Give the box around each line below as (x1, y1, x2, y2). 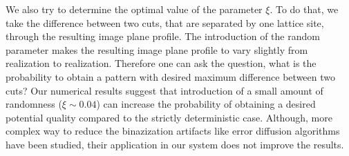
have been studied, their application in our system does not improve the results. (6, 137, 344, 151)
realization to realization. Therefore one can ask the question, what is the (6, 56, 317, 70)
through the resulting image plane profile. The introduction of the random (6, 29, 320, 43)
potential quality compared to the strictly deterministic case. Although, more (6, 110, 332, 124)
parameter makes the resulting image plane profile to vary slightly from (6, 42, 308, 57)
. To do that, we (270, 2, 339, 16)
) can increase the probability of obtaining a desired (96, 97, 316, 111)
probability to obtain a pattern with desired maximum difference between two (6, 69, 336, 84)
